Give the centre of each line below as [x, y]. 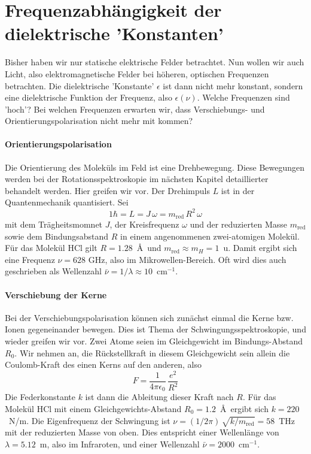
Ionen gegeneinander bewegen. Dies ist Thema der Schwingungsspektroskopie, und [155, 329]
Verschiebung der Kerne [56, 294]
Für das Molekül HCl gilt [51, 248]
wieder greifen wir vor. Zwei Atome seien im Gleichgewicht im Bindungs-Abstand [154, 340]
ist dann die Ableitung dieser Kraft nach [159, 397]
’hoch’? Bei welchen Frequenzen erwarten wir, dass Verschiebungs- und [135, 109]
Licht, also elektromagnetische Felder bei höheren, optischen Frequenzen [137, 73]
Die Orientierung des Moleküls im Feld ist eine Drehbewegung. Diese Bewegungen [155, 167]
